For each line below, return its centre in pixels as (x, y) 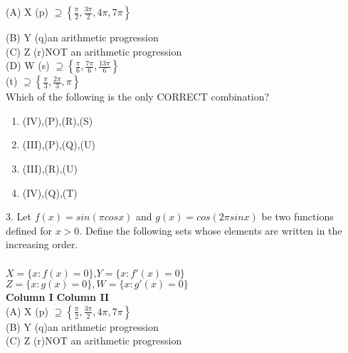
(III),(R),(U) (50, 168)
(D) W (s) (28, 65)
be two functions (297, 216)
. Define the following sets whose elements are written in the (211, 230)
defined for (29, 230)
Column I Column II (58, 297)
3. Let (19, 216)
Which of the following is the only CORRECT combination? (138, 97)
